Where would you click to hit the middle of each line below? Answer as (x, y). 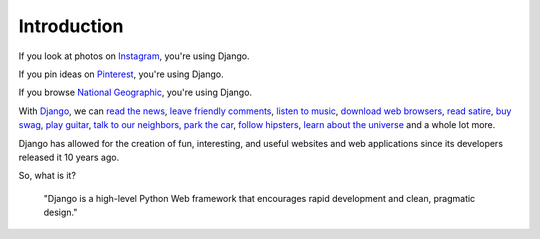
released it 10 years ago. (69, 157)
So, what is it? (47, 176)
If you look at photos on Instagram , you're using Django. (134, 56)
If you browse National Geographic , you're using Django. (135, 92)
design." (60, 212)
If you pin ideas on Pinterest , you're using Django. (121, 74)
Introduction (71, 26)
